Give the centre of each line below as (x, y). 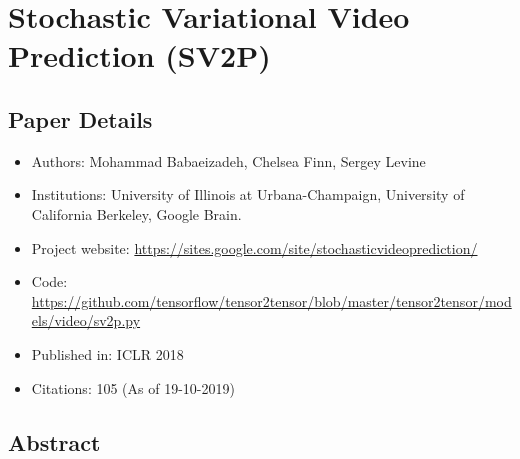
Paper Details (80, 118)
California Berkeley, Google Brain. (136, 213)
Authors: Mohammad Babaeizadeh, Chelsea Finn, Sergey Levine (228, 160)
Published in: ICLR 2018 (107, 353)
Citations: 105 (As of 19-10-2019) (133, 387)
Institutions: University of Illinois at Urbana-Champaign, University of (248, 194)
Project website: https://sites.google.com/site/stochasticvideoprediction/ (254, 247)
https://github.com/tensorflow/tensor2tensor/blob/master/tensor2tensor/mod (271, 300)
